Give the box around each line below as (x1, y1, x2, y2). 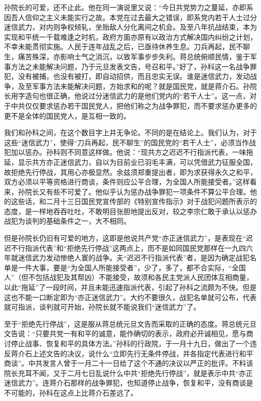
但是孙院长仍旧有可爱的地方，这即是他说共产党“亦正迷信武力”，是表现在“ (4, 233, 246, 243)
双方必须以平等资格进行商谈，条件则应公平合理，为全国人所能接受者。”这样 (4, 176, 250, 187)
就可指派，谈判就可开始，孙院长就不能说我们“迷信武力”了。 (4, 302, 201, 312)
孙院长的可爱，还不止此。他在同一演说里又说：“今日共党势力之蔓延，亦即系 (4, 2, 253, 12)
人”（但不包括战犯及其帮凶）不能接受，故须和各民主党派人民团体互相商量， (4, 272, 253, 282)
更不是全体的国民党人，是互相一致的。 (4, 110, 130, 121)
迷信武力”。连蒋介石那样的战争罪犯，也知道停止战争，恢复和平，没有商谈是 (4, 377, 253, 388)
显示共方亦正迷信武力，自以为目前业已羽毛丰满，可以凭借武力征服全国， (18, 156, 257, 167)
